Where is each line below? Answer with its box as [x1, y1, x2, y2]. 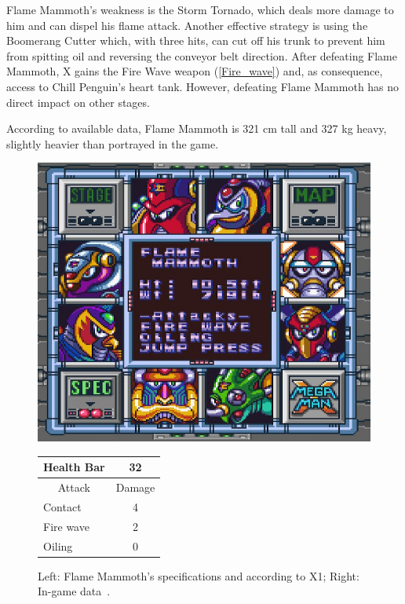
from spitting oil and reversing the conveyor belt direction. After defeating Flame [6, 47, 397, 64]
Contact [43, 499, 82, 515]
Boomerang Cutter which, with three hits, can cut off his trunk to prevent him [6, 32, 385, 49]
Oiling [43, 537, 73, 554]
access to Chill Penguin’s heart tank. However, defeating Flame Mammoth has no [6, 78, 400, 94]
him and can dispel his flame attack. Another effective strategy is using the [6, 16, 368, 33]
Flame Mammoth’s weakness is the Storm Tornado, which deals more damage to [6, 2, 394, 17]
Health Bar [43, 459, 105, 475]
